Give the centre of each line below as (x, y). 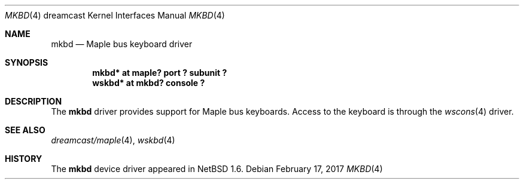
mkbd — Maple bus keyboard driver (122, 44)
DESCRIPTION (33, 101)
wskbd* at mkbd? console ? (149, 83)
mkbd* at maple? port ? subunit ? (160, 73)
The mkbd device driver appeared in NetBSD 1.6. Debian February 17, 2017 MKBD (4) (217, 169)
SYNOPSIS (27, 62)
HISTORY (24, 159)
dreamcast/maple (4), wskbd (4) (113, 140)
